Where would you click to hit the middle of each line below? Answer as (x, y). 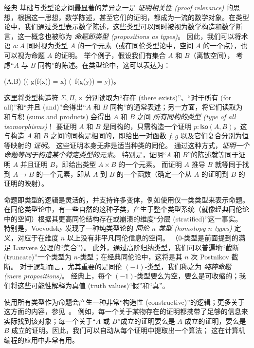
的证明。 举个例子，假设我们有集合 (110, 55)
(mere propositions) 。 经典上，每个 (58, 276)
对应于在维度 (38, 238)
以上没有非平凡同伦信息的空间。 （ (123, 238)
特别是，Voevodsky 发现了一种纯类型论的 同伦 (77, 228)
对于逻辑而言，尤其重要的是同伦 (71, 266)
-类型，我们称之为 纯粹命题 (188, 266)
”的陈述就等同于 (213, 155)
